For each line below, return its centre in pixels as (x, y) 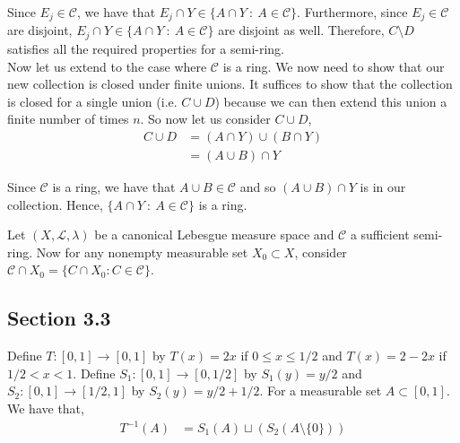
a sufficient (380, 235)
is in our (383, 186)
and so (258, 186)
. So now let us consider (205, 119)
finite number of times (68, 119)
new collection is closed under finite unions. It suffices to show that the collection (230, 84)
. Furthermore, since (352, 12)
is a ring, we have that (114, 186)
